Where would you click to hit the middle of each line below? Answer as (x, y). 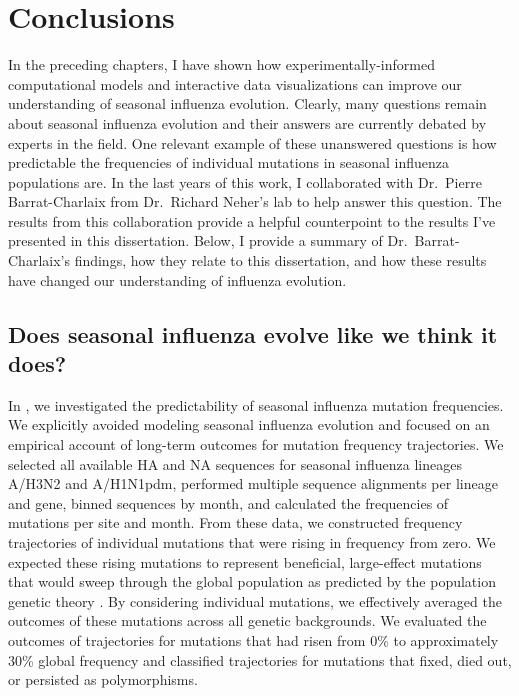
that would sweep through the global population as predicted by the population (252, 581)
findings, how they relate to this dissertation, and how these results (280, 260)
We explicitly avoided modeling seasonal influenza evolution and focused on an (249, 424)
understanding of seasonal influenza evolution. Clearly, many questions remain (247, 103)
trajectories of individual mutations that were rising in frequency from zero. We (252, 542)
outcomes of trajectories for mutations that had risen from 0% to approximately (253, 639)
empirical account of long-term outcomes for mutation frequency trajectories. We (256, 444)
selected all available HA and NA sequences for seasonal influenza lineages (235, 463)
